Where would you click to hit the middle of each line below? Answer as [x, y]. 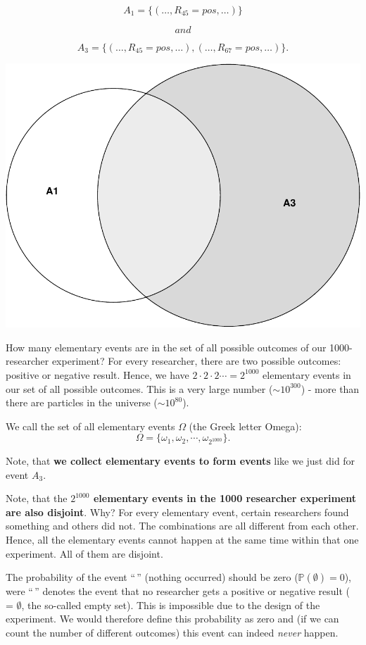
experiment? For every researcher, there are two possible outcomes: [196, 361]
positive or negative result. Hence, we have [97, 374]
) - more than [330, 388]
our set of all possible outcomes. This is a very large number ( [139, 388]
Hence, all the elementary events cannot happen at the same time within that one [182, 540]
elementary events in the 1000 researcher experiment [225, 498]
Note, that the [37, 498]
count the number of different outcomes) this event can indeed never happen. [172, 633]
